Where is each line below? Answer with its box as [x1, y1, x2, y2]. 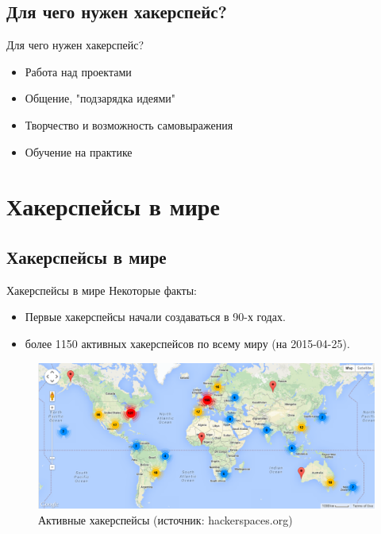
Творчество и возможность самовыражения [25, 116, 233, 133]
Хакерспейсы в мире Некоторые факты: [6, 281, 197, 298]
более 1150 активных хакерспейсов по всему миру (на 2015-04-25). [25, 335, 350, 351]
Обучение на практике [25, 143, 133, 160]
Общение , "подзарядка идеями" [25, 90, 176, 106]
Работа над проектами [25, 63, 132, 79]
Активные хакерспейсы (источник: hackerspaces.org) [38, 511, 293, 528]
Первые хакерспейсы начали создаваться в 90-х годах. [25, 308, 286, 325]
